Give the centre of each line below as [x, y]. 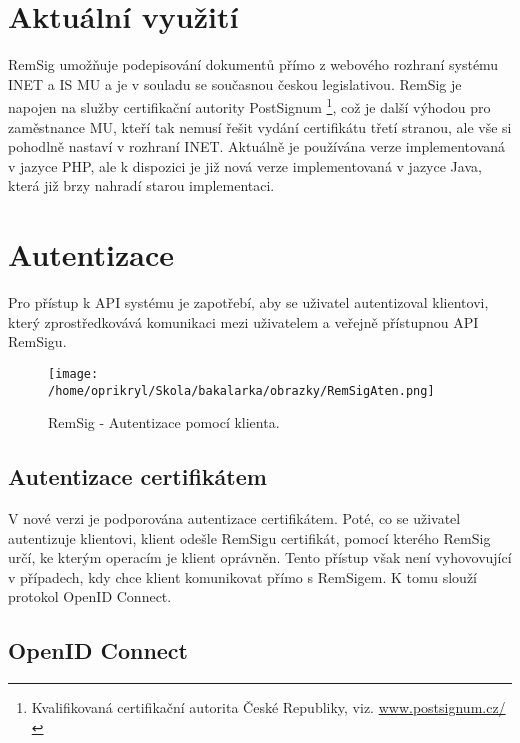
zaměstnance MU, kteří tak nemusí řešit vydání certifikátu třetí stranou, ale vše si [260, 126]
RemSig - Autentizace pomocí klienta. [164, 422]
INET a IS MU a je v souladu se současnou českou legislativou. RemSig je [235, 83]
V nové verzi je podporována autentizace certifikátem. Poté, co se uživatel [234, 517]
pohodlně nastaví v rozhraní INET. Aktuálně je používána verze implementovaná [257, 146]
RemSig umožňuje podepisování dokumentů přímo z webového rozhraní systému [253, 64]
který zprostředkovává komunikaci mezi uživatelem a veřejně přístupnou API [243, 321]
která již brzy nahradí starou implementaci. [141, 185]
